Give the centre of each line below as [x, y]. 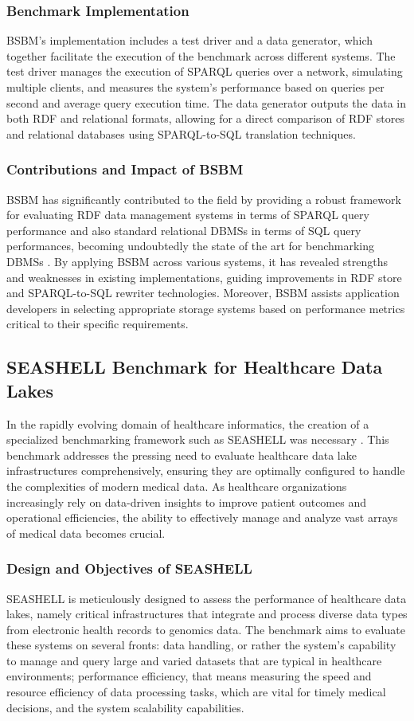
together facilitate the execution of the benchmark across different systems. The [201, 55]
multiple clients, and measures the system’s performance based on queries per [195, 87]
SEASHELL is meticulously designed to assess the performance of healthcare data [207, 598]
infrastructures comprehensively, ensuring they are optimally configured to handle [206, 470]
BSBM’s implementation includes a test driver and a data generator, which [190, 40]
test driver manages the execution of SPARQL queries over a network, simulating [205, 71]
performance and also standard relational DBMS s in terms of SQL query [184, 230]
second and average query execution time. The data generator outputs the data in [206, 102]
